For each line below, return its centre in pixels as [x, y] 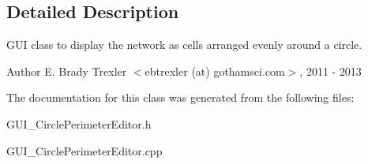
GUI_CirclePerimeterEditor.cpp [84, 150]
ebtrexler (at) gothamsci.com [215, 71]
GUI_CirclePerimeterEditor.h [79, 123]
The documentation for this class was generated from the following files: [180, 97]
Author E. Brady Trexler [67, 71]
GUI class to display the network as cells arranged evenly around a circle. [184, 45]
